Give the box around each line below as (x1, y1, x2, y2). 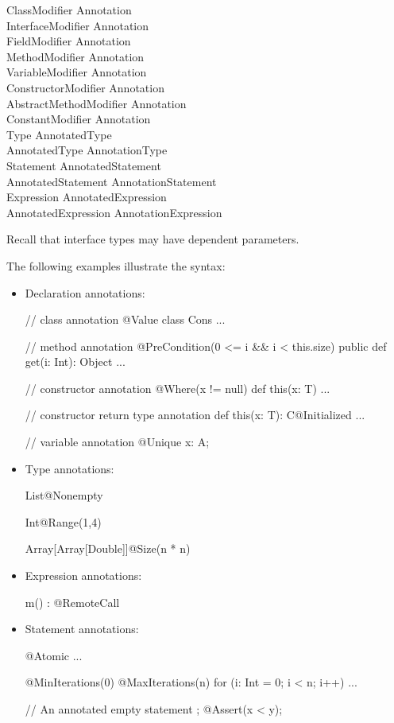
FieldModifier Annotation (6, 33, 131, 49)
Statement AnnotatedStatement (6, 157, 161, 173)
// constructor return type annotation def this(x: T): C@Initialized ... (25, 406, 365, 423)
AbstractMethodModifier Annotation (6, 95, 187, 111)
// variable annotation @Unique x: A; (25, 433, 210, 450)
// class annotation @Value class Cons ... (25, 311, 226, 328)
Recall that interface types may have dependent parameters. (6, 231, 299, 247)
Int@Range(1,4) (25, 513, 102, 530)
